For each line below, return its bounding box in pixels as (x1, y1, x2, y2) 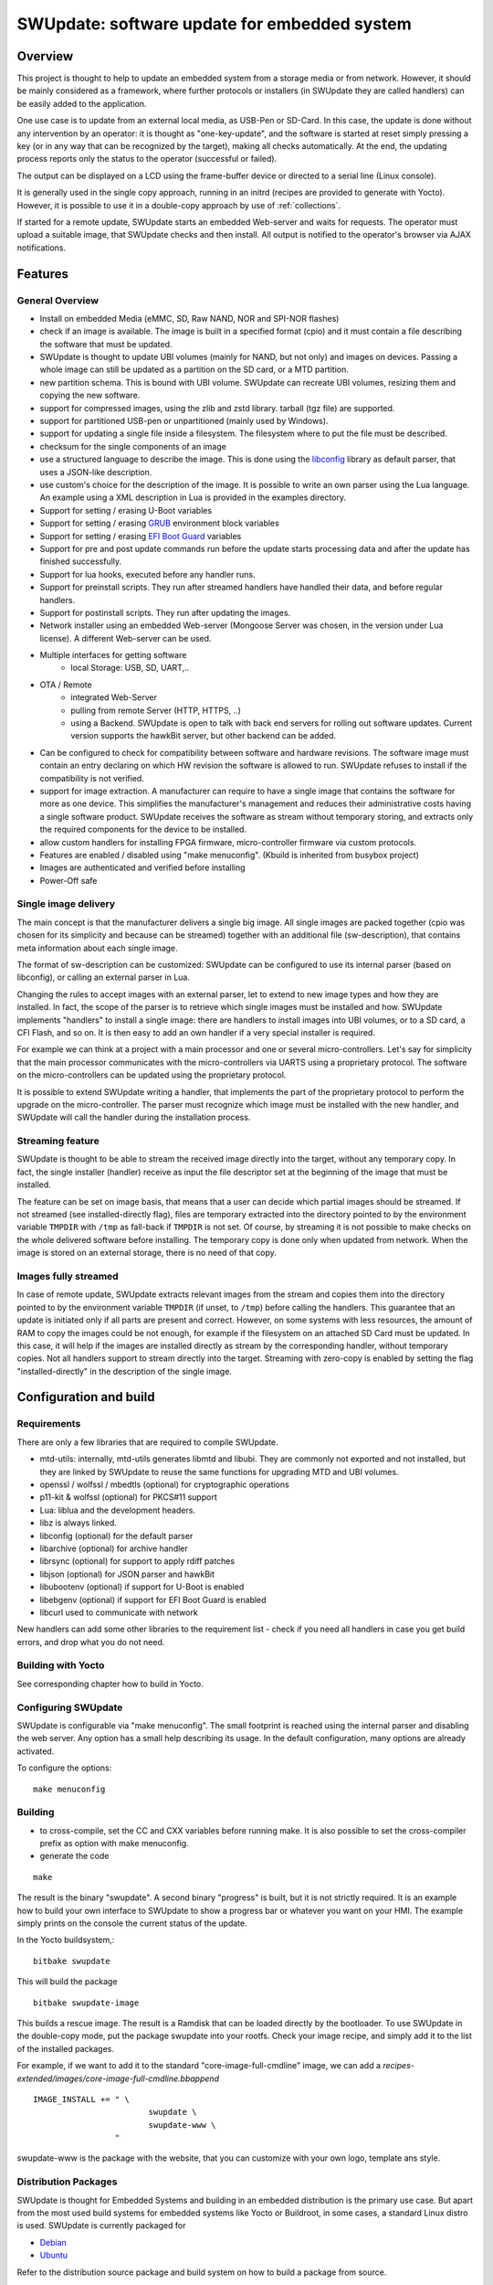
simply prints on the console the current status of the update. (16, 1918, 247, 1929)
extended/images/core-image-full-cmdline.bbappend (16, 2073, 219, 2084)
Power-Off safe (39, 875, 98, 886)
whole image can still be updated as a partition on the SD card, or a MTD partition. (39, 364, 349, 375)
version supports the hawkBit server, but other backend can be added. (70, 730, 337, 741)
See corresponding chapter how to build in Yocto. (16, 1678, 205, 1689)
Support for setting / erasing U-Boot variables (39, 505, 213, 515)
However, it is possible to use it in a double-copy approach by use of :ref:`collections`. (16, 199, 341, 210)
